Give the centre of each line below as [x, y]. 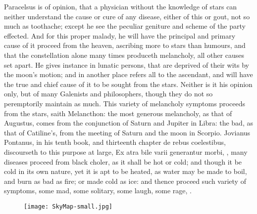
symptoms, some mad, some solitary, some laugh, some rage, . [98, 191]
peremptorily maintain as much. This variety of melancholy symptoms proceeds [125, 103]
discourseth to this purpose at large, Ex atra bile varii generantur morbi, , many [126, 151]
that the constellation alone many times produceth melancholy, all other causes [124, 55]
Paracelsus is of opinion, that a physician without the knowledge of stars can [121, 6]
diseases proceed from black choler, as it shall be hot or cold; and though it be [123, 161]
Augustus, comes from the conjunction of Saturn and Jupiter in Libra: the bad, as [128, 123]
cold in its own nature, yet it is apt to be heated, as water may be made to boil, [126, 171]
